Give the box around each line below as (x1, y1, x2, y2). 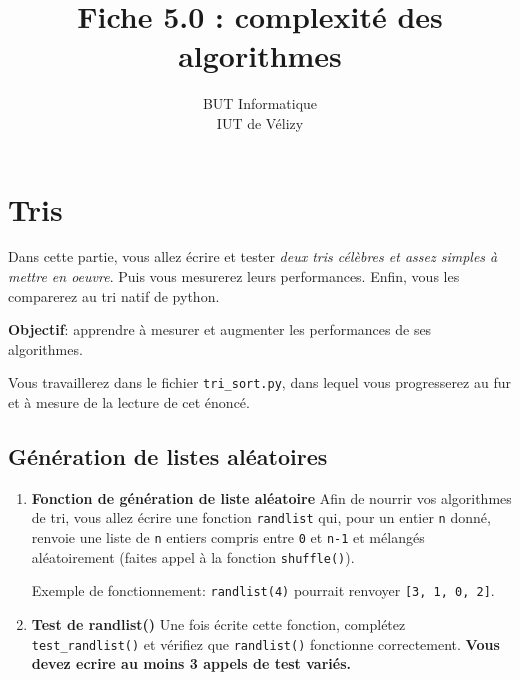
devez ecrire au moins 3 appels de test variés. (31, 653, 351, 674)
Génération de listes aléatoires (8, 441, 328, 472)
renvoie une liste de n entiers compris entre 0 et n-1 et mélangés (31, 527, 425, 548)
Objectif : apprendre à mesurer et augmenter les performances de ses (8, 319, 432, 340)
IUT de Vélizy (216, 112, 304, 133)
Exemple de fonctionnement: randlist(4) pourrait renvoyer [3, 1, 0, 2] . (31, 580, 495, 601)
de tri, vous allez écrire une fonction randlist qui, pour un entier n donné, (31, 507, 491, 528)
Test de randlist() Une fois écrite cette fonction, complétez (31, 614, 406, 635)
